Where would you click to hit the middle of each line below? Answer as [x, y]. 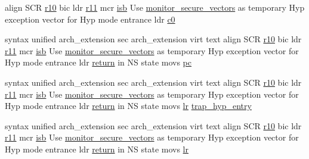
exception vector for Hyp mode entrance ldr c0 [90, 19]
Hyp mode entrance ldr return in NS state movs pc [98, 62]
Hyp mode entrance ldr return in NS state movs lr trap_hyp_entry [128, 106]
